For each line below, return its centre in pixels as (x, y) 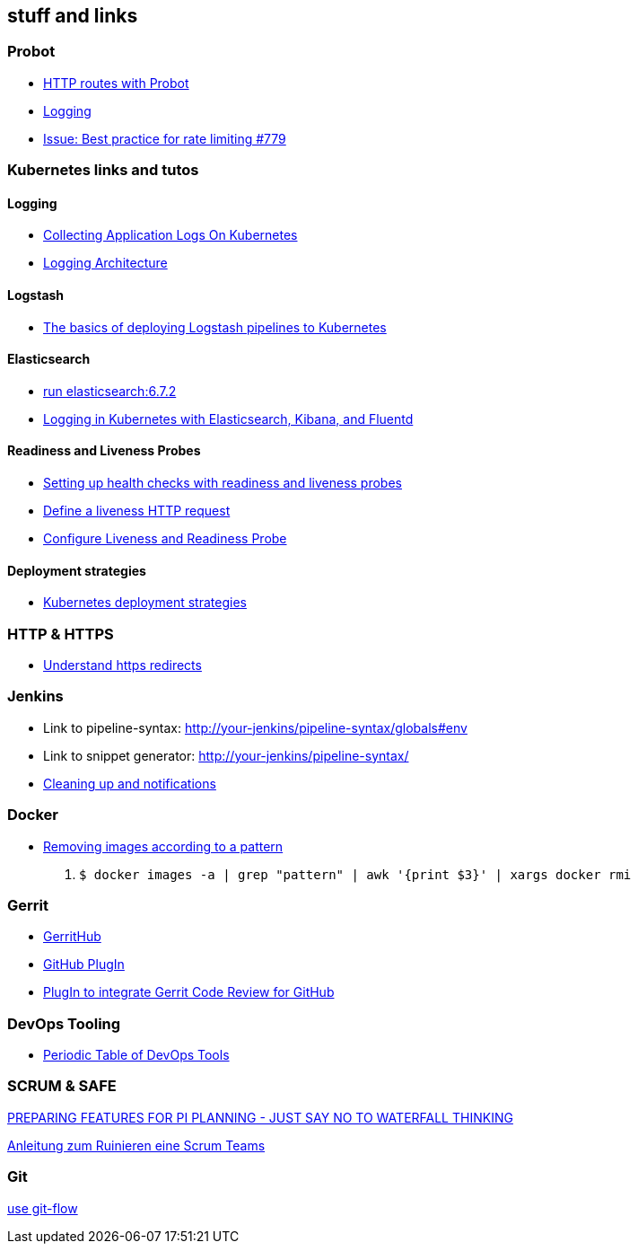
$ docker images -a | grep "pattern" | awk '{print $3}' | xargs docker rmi (355, 874)
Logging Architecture (105, 263)
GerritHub (72, 937)
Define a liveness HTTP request (137, 511)
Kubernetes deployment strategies (145, 603)
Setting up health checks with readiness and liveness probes (223, 483)
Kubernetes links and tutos (103, 170)
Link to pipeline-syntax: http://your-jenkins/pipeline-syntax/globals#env (255, 727)
